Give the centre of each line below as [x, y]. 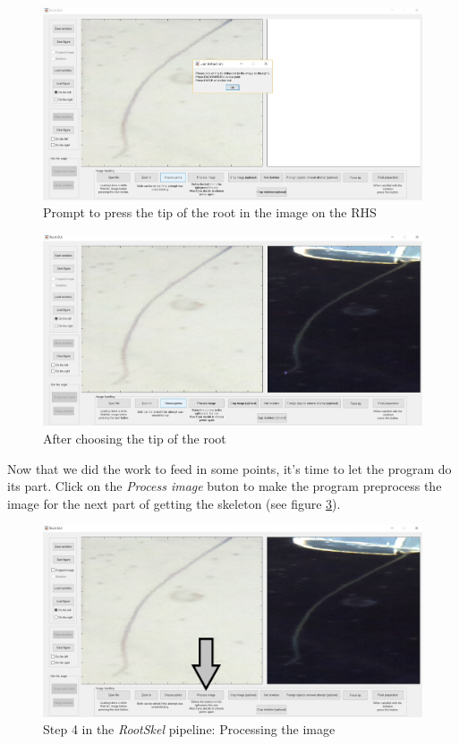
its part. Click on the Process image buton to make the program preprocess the [225, 486]
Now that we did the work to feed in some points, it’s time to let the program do [229, 468]
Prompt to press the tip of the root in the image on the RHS [210, 212]
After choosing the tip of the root [135, 438]
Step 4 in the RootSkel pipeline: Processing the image [189, 729]
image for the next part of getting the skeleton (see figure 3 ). [174, 503]
